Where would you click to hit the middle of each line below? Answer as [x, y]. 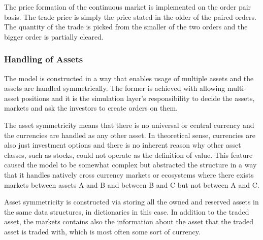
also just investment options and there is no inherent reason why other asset [123, 145]
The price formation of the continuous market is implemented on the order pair [128, 7]
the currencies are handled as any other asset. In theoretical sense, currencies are [130, 135]
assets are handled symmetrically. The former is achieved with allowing [115, 88]
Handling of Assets [44, 59]
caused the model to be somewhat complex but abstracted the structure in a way [130, 165]
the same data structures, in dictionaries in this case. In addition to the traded [127, 211]
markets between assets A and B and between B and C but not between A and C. [132, 184]
